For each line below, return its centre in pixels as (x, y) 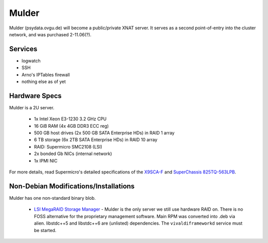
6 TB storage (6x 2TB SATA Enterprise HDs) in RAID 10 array (96, 140)
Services (23, 49)
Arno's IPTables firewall (46, 75)
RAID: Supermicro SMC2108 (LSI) (68, 147)
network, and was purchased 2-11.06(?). (50, 34)
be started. (45, 230)
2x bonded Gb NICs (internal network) (73, 154)
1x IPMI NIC (46, 161)
